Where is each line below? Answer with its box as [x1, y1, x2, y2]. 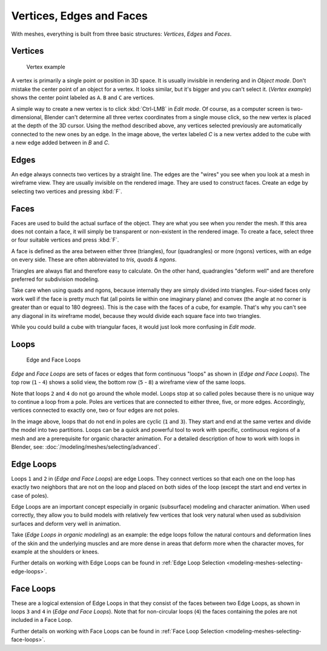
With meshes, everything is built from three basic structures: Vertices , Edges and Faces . [11, 30, 232, 38]
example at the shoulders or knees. [11, 548, 99, 555]
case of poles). [11, 492, 49, 499]
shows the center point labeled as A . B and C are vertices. [11, 94, 154, 101]
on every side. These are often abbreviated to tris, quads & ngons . [11, 256, 177, 263]
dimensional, [11, 113, 44, 121]
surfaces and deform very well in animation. [11, 520, 121, 527]
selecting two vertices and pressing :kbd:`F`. [11, 188, 122, 195]
